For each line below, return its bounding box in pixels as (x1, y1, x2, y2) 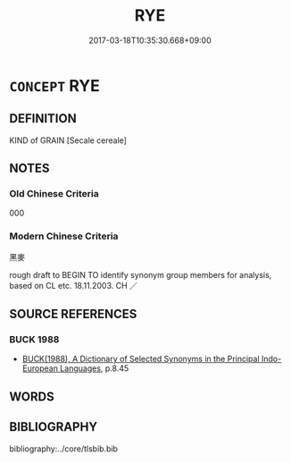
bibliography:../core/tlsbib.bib (9, 443, 119, 454)
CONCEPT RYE (9, 75, 100, 96)
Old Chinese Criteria (9, 188, 100, 200)
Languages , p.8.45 (59, 363, 129, 374)
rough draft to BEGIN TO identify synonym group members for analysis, (9, 269, 272, 280)
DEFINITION (9, 111, 78, 126)
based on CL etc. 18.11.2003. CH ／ (9, 280, 138, 290)
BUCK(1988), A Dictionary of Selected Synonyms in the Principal (21, 354, 261, 365)
